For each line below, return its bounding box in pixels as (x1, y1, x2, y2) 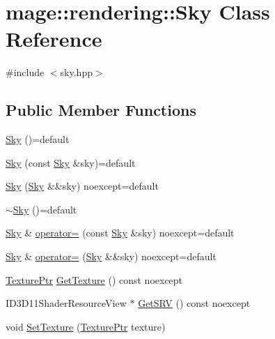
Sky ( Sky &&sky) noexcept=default (6, 179, 159, 193)
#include (6, 65, 45, 80)
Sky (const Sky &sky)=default (6, 155, 136, 169)
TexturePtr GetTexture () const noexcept (6, 272, 183, 287)
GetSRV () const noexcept (138, 296, 251, 310)
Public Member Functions (6, 99, 196, 121)
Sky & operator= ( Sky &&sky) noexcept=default (6, 249, 217, 264)
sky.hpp (60, 65, 93, 80)
